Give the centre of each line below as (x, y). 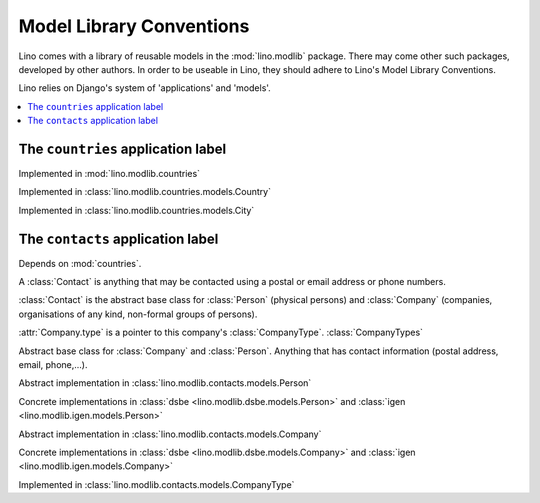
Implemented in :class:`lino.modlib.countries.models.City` (136, 210)
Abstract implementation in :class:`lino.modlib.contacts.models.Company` (170, 434)
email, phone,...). (53, 365)
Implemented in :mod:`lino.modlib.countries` (109, 174)
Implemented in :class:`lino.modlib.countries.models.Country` (145, 192)
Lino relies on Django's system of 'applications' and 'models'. (145, 88)
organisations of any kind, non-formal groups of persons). (138, 314)
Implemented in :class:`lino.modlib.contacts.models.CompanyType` (156, 484)
